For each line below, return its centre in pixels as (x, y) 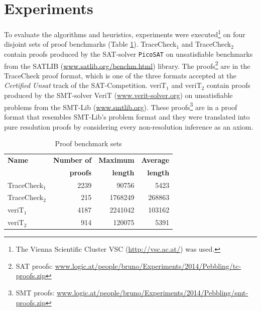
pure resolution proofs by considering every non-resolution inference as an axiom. (129, 126)
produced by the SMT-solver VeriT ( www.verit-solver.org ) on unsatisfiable (118, 95)
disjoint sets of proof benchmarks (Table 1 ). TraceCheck (90, 44)
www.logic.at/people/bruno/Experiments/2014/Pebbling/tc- (148, 266)
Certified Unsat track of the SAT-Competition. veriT (85, 85)
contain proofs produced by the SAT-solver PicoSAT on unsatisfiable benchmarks (128, 54)
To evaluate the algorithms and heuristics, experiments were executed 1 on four (125, 33)
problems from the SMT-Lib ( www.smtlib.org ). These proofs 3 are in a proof (121, 106)
